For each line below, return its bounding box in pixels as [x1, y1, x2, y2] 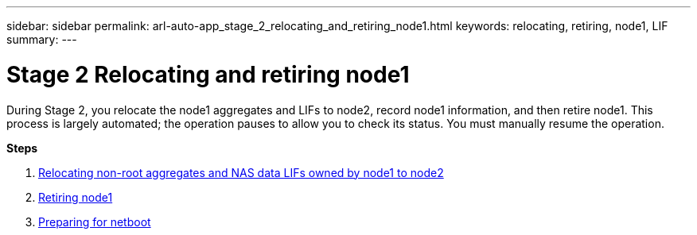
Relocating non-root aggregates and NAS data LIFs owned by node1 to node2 [38, 165, 444, 179]
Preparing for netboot [38, 214, 151, 229]
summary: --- [6, 33, 77, 46]
